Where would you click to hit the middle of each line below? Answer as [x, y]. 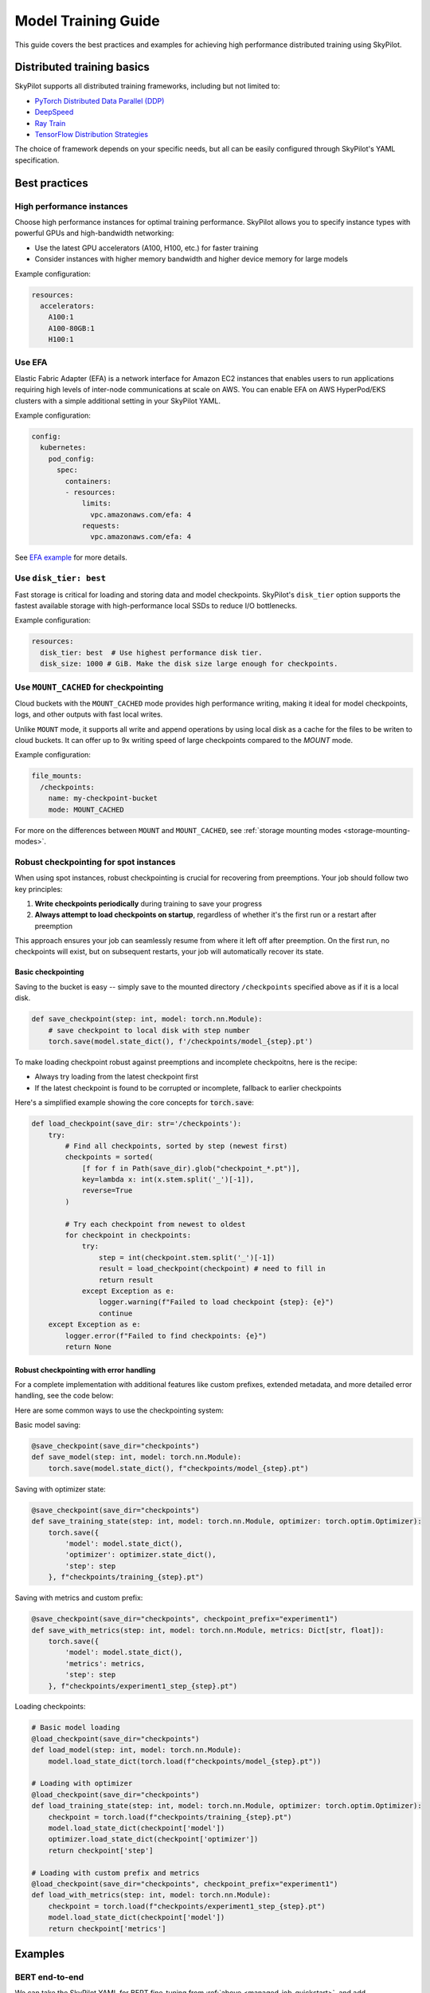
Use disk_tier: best [61, 578]
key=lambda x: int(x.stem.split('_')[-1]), [168, 1179]
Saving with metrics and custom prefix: [79, 1598]
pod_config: [72, 459]
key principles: [39, 889]
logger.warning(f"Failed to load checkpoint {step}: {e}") [216, 1302]
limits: [96, 503]
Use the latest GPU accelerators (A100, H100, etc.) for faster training [147, 248]
